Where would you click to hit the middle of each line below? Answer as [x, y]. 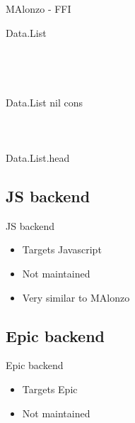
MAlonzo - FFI [39, 9]
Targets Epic [50, 389]
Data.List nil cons [45, 102]
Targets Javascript [62, 249]
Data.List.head [38, 157]
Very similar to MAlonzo [76, 297]
